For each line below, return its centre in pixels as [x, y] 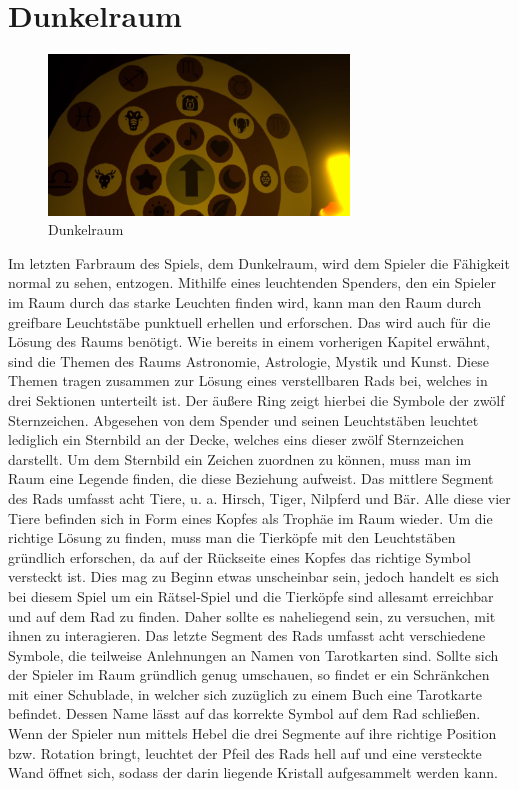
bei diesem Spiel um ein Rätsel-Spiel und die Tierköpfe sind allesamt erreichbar [251, 595]
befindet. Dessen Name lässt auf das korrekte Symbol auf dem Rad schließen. [244, 713]
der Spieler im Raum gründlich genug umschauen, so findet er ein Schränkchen [249, 674]
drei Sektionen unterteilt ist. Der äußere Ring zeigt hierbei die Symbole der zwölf [256, 399]
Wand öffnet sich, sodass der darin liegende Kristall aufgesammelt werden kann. [253, 772]
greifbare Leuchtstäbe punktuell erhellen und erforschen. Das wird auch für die [249, 321]
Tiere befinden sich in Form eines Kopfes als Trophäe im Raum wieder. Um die [250, 517]
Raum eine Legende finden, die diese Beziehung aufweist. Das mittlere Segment [251, 478]
